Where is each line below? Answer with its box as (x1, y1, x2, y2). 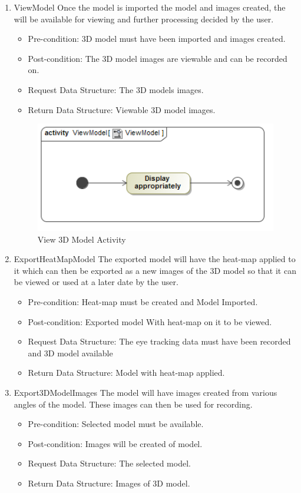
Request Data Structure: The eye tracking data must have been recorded (28, 335, 291, 348)
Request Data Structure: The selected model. (28, 457, 191, 469)
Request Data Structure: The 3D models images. (28, 83, 204, 95)
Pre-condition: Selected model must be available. (28, 418, 204, 430)
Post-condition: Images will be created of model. (28, 437, 203, 449)
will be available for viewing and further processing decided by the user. (14, 12, 274, 25)
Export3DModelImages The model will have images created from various (14, 386, 277, 398)
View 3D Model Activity (37, 233, 126, 245)
